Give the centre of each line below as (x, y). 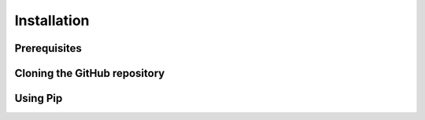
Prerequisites (48, 48)
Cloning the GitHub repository (90, 73)
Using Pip (39, 98)
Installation (52, 20)
